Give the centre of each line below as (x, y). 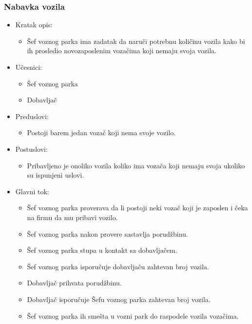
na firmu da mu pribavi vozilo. (72, 217)
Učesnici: (29, 67)
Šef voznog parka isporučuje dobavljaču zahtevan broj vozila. (118, 266)
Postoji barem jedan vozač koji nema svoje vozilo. (101, 132)
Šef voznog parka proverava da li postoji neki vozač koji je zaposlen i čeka (137, 208)
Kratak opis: (34, 25)
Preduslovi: (32, 116)
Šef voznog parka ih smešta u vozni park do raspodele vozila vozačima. (133, 315)
